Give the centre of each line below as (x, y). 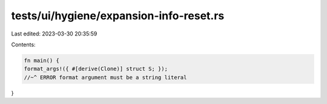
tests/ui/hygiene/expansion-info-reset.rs (118, 16)
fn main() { (42, 60)
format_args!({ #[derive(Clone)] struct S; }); (96, 69)
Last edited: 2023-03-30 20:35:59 (54, 34)
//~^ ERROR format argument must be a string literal (105, 77)
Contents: (23, 44)
